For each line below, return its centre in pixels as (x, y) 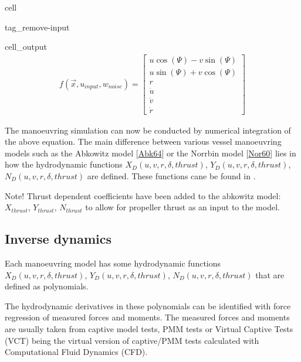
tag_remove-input (37, 27)
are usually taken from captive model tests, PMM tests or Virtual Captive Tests (149, 328)
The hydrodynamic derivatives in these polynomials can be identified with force (148, 305)
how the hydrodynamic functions (64, 164)
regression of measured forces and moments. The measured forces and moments (147, 317)
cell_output (26, 47)
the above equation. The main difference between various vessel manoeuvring (143, 141)
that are (270, 274)
